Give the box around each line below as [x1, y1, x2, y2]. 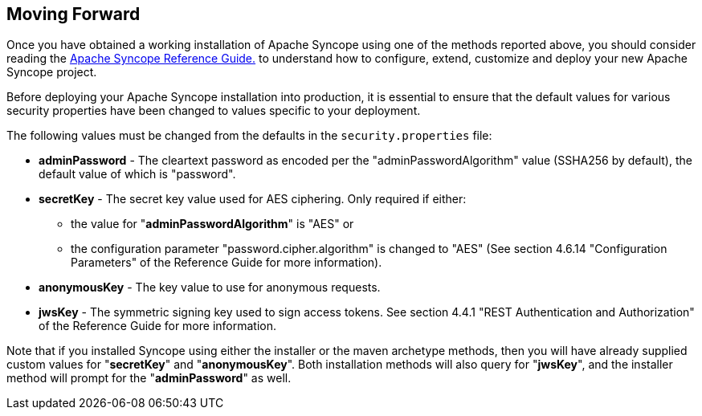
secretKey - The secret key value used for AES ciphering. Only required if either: [39, 192, 467, 206]
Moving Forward [6, 4, 141, 24]
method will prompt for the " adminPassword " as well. [6, 371, 292, 385]
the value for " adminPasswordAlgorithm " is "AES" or [71, 217, 354, 231]
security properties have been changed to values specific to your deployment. [6, 104, 421, 118]
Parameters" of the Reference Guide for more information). [71, 255, 382, 270]
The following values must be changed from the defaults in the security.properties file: [6, 128, 492, 143]
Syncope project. [6, 65, 97, 80]
